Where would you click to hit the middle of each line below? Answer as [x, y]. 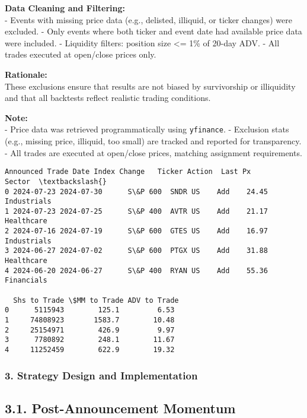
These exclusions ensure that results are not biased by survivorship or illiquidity [150, 86]
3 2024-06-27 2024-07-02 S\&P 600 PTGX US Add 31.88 [136, 251]
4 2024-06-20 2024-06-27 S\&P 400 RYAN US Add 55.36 [136, 270]
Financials [26, 281]
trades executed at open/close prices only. [81, 54]
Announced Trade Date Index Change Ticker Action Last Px [128, 172]
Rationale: [26, 74]
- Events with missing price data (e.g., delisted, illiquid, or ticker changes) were [148, 19]
